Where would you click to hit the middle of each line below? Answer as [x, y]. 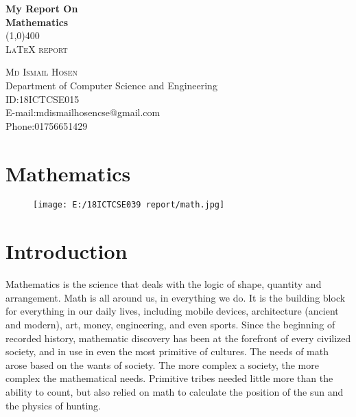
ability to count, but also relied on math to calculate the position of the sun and [175, 392]
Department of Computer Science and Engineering [111, 85]
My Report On [42, 8]
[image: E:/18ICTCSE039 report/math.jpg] [129, 205]
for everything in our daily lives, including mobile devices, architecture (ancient [172, 311]
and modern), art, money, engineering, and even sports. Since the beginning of [170, 325]
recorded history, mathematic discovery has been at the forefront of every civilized [178, 338]
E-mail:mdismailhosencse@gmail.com [83, 112]
